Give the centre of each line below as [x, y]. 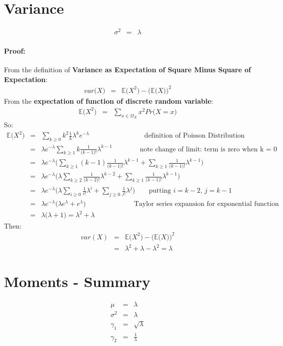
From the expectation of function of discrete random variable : [109, 101]
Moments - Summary [77, 281]
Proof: [15, 50]
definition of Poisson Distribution [194, 136]
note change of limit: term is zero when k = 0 [208, 149]
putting [160, 191]
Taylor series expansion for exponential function [206, 204]
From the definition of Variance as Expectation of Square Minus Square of [127, 70]
